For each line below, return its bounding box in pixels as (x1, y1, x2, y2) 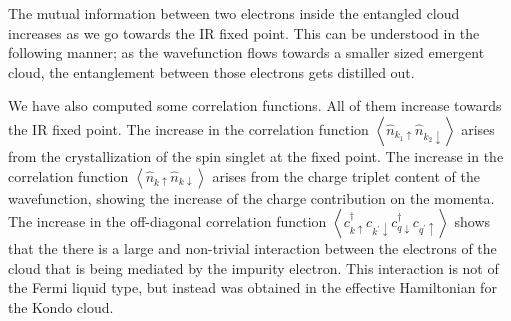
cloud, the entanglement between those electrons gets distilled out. (8, 61, 415, 82)
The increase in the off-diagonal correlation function (8, 211, 327, 232)
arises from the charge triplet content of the (212, 165, 480, 186)
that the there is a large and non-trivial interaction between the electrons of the (8, 238, 497, 259)
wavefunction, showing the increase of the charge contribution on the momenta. (8, 187, 495, 208)
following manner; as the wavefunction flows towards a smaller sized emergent (8, 42, 485, 63)
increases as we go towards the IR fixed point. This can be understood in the (8, 22, 480, 43)
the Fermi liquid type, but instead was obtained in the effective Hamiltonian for (8, 277, 497, 298)
